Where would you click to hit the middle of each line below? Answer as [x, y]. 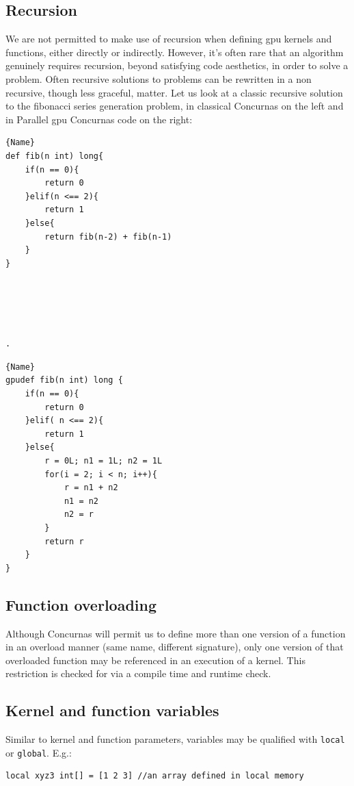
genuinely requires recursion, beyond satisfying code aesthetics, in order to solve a [177, 65]
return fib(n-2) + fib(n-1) [108, 237]
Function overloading [81, 604]
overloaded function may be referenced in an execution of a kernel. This [155, 660]
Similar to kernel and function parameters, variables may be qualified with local [175, 739]
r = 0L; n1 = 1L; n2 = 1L [104, 461]
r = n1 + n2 [91, 488]
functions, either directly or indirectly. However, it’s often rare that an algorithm [175, 52]
